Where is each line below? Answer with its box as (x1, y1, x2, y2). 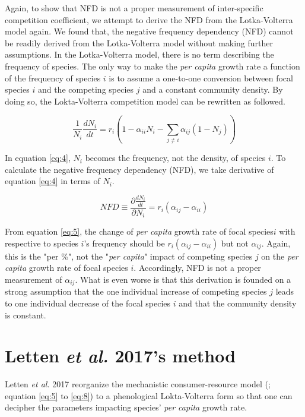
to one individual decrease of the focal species (5, 296, 171, 309)
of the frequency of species (5, 71, 101, 84)
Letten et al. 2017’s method (5, 343, 236, 368)
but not (221, 236, 249, 249)
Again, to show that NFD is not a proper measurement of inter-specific (5, 2, 263, 14)
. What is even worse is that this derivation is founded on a (75, 273, 291, 285)
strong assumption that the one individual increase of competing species (5, 285, 267, 298)
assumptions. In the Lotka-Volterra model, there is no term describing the (5, 48, 274, 61)
